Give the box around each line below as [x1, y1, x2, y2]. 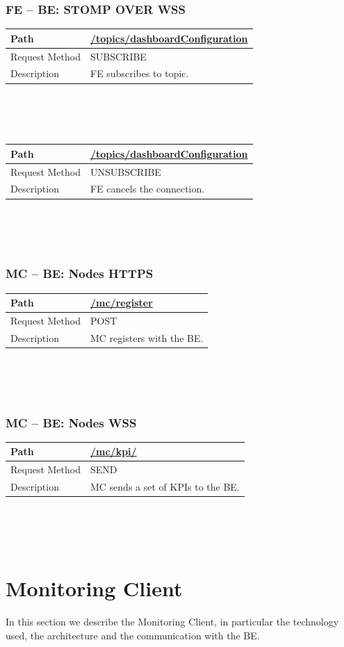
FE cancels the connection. [90, 181, 205, 196]
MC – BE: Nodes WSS [6, 413, 137, 431]
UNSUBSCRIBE [90, 164, 161, 179]
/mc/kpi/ [90, 444, 137, 459]
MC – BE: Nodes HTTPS [6, 265, 154, 282]
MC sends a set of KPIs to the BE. [90, 480, 240, 494]
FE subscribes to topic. [90, 66, 189, 81]
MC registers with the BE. [90, 330, 204, 345]
